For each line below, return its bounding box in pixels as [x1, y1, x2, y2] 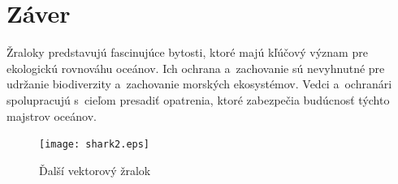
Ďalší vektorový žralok [39, 161, 151, 178]
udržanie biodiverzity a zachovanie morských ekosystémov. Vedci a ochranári [6, 75, 392, 92]
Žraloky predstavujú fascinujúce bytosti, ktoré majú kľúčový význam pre [6, 44, 368, 61]
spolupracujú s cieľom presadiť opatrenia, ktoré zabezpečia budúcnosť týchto [6, 91, 390, 108]
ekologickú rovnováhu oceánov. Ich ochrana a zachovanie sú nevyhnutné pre [6, 59, 385, 76]
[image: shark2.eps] [39, 139, 150, 151]
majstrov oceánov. [6, 107, 97, 124]
